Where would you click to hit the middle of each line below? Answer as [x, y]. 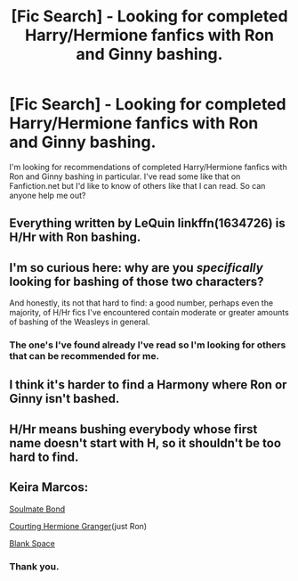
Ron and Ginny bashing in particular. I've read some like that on [125, 176]
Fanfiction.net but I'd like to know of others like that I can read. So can [137, 185]
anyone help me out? [48, 195]
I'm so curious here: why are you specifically [137, 268]
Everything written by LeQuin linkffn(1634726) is [148, 223]
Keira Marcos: [49, 487]
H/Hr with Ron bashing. [75, 237]
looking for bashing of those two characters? [137, 281]
